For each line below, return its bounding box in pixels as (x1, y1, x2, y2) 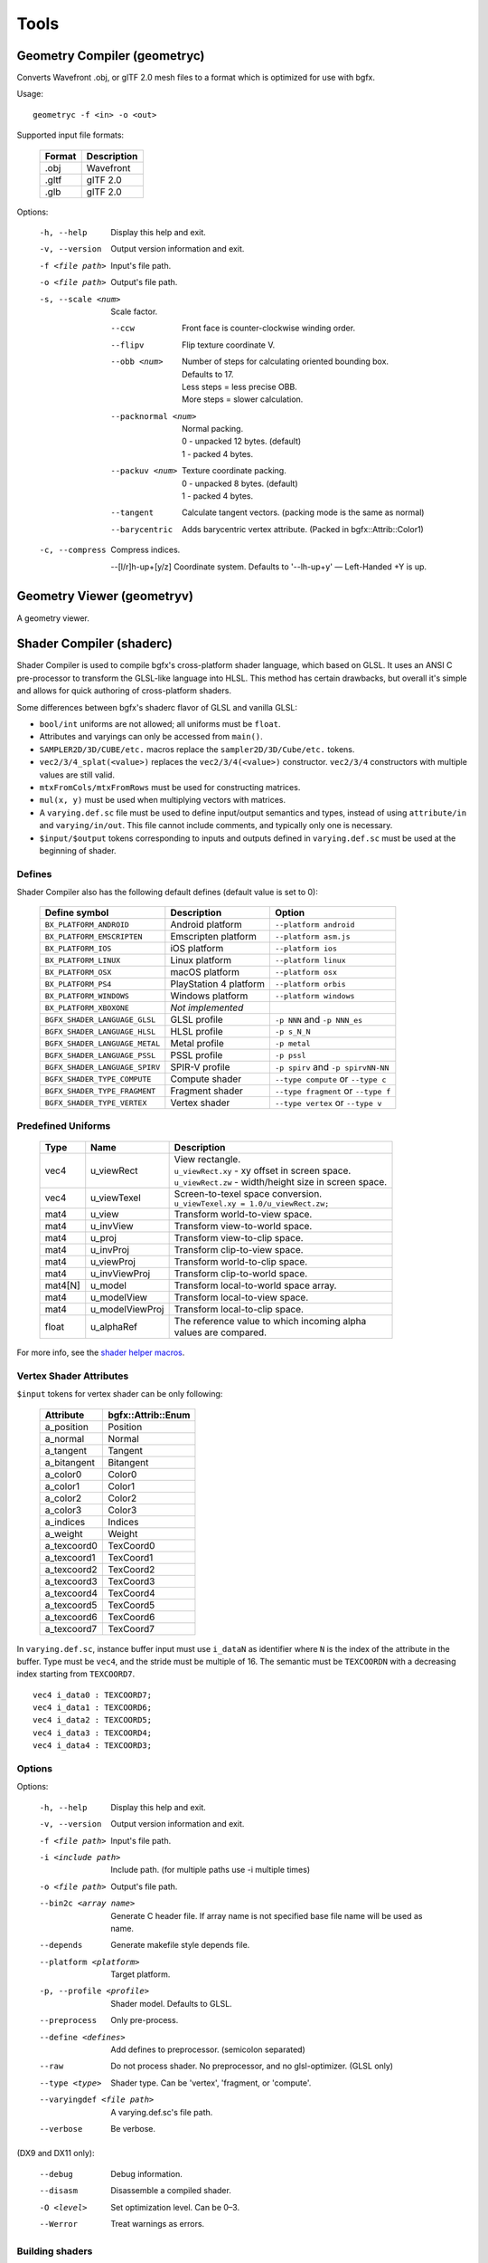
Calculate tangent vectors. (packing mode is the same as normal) (182, 507, 425, 518)
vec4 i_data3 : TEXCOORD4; (33, 1727, 153, 1738)
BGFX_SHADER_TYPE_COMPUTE (44, 1074, 152, 1084)
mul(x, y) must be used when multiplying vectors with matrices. (39, 795, 286, 806)
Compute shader (170, 1073, 242, 1085)
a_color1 (44, 1480, 80, 1493)
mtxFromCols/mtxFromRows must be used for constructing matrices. (39, 781, 301, 792)
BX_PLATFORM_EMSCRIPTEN (44, 931, 143, 941)
